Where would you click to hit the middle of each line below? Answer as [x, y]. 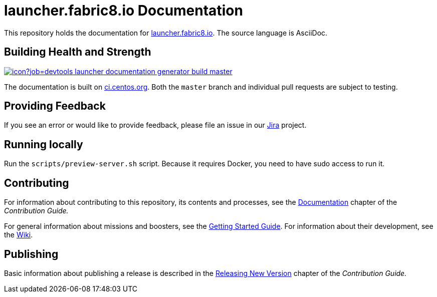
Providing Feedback [55, 106]
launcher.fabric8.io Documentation [124, 11]
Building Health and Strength [78, 52]
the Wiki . [19, 235]
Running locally [44, 144]
